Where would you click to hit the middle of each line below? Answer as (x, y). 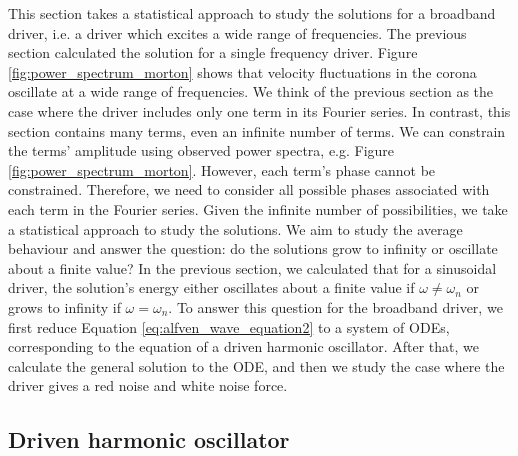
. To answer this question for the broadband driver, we (335, 306)
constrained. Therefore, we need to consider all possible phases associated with (249, 189)
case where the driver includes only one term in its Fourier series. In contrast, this (259, 110)
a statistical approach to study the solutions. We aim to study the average (235, 228)
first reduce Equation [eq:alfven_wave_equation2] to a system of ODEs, (229, 326)
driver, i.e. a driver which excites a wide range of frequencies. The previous (237, 32)
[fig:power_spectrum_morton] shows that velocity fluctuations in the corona (242, 71)
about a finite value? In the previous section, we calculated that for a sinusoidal (252, 267)
